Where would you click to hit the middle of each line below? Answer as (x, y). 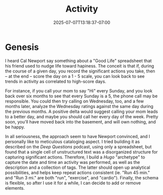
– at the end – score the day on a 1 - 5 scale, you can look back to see (75, 76)
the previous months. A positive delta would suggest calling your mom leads (81, 111)
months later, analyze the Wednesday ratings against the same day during (79, 106)
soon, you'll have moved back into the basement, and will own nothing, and (81, 122)
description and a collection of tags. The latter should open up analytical (78, 167)
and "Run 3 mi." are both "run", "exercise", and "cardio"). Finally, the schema (82, 177)
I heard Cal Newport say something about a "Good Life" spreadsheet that (78, 61)
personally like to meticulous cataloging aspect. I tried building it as (72, 142)
